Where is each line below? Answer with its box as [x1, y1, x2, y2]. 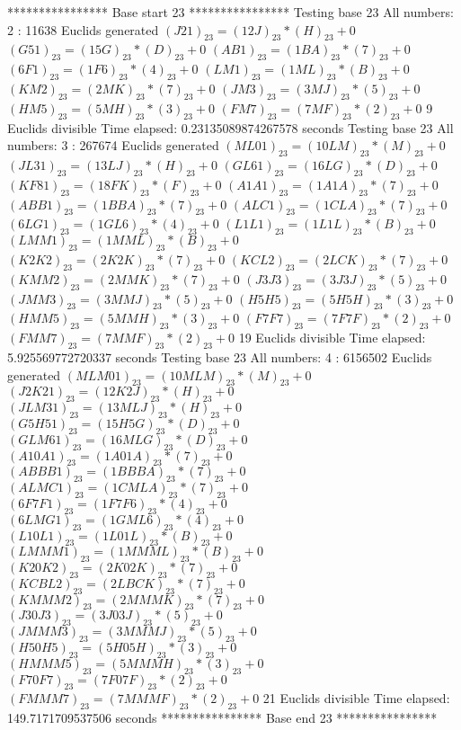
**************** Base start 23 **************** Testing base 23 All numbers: [7, 3, 454, 21]
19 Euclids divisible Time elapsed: [238, 328, 426, 347]
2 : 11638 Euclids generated [7, 20, 159, 39]
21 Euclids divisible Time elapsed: [262, 689, 450, 708]
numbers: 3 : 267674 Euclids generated [7, 136, 219, 155]
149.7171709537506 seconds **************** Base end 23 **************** [7, 708, 438, 727]
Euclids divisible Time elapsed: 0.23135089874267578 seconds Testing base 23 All [7, 118, 454, 137]
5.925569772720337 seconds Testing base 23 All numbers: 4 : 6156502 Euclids [7, 347, 432, 366]
